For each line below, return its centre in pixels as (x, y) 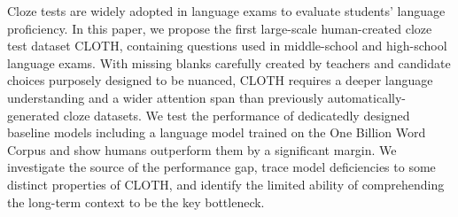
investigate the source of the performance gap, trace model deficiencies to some (221, 167)
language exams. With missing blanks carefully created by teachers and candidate (229, 62)
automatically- (366, 97)
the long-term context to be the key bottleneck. (136, 201)
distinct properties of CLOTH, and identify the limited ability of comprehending (226, 184)
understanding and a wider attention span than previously (166, 97)
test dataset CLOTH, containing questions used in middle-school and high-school (227, 46)
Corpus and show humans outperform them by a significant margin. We (202, 149)
